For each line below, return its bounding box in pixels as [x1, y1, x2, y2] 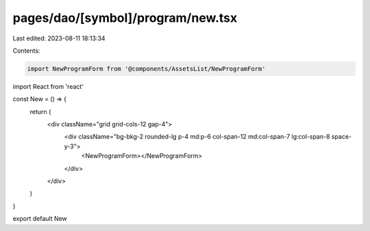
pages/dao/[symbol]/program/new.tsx [12, 10, 238, 25]
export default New [12, 215, 68, 223]
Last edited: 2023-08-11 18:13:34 [12, 34, 106, 42]
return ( [29, 107, 51, 116]
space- [331, 133, 352, 141]
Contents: [12, 46, 40, 55]
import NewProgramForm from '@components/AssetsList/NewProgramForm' [27, 65, 266, 72]
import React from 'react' [12, 82, 84, 90]
